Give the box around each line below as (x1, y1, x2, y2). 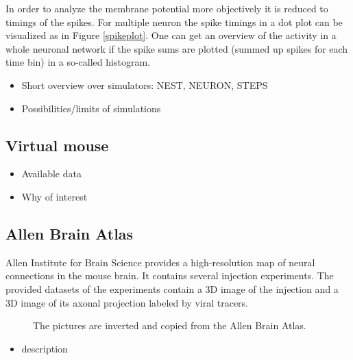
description (21, 341, 68, 355)
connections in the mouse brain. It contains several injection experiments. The (5, 268, 334, 283)
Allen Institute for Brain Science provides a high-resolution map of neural (5, 255, 315, 269)
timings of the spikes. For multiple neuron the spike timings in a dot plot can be (5, 14, 343, 29)
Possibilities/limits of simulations (21, 101, 161, 115)
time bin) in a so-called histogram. (5, 55, 150, 69)
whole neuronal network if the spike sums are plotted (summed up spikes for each (5, 41, 348, 55)
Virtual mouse (5, 134, 109, 155)
